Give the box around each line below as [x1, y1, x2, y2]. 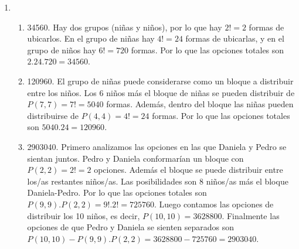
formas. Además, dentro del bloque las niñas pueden [106, 98, 294, 110]
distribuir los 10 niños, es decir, [27, 209, 140, 221]
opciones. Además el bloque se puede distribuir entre [94, 163, 283, 176]
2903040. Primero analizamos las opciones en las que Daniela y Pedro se [27, 140, 287, 152]
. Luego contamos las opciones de [154, 197, 274, 210]
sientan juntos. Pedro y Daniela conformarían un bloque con [27, 152, 244, 164]
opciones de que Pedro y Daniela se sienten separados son [27, 221, 235, 233]
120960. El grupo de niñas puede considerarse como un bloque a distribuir [27, 74, 294, 87]
